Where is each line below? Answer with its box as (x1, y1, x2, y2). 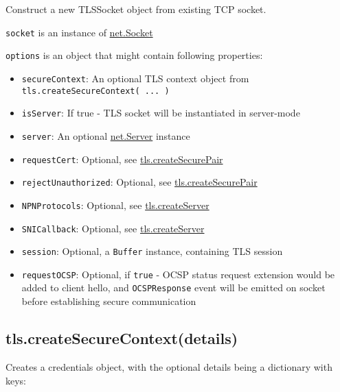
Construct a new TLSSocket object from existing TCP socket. (5, 2, 267, 16)
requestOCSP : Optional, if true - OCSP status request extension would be (21, 267, 335, 281)
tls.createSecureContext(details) (5, 328, 238, 349)
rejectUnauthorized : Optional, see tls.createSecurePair (21, 175, 258, 189)
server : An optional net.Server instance (21, 128, 190, 143)
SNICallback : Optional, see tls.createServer (21, 221, 205, 235)
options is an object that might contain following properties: (5, 48, 263, 62)
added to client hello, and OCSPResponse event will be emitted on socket (21, 280, 326, 295)
